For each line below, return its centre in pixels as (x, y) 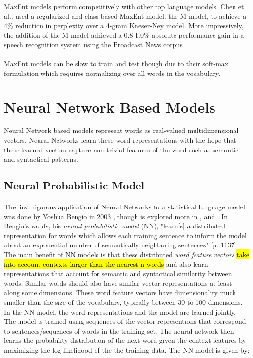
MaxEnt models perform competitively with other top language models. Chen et (124, 6)
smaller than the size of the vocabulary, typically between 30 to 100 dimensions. (123, 302)
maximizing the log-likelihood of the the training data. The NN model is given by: (127, 349)
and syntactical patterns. (41, 159)
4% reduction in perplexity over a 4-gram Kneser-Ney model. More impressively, (124, 25)
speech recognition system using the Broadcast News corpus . (96, 44)
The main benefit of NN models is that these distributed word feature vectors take (126, 254)
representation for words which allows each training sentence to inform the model (125, 235)
